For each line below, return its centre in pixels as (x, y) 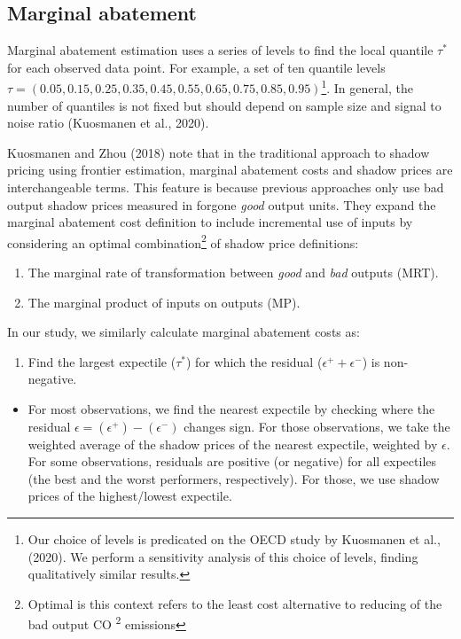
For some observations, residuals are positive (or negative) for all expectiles (232, 461)
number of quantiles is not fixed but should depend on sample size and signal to (224, 105)
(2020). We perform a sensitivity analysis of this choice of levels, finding (223, 556)
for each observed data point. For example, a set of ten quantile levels (196, 67)
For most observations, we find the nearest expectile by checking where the (231, 409)
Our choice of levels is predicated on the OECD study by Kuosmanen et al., (234, 538)
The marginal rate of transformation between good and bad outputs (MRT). (233, 273)
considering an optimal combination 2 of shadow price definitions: (183, 241)
